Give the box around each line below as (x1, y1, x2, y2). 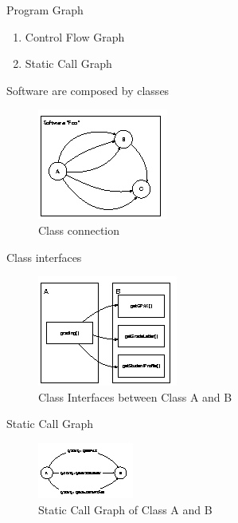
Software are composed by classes (6, 81, 170, 98)
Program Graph (6, 2, 84, 18)
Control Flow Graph (25, 28, 125, 45)
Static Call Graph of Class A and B (38, 501, 213, 517)
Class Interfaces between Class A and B (38, 388, 232, 405)
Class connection (38, 221, 120, 238)
